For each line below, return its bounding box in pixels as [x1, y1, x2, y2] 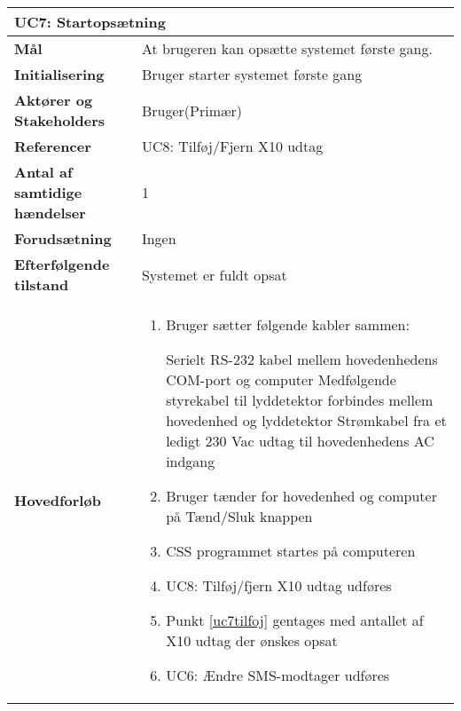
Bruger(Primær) [141, 99, 243, 121]
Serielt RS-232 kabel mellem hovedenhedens [166, 349, 438, 369]
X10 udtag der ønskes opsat [166, 630, 338, 651]
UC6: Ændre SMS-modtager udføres [166, 665, 390, 685]
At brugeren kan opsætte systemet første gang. [141, 38, 433, 59]
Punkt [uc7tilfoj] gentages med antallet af [166, 610, 424, 630]
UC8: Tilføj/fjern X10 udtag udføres [166, 575, 392, 596]
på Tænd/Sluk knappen [166, 506, 313, 526]
